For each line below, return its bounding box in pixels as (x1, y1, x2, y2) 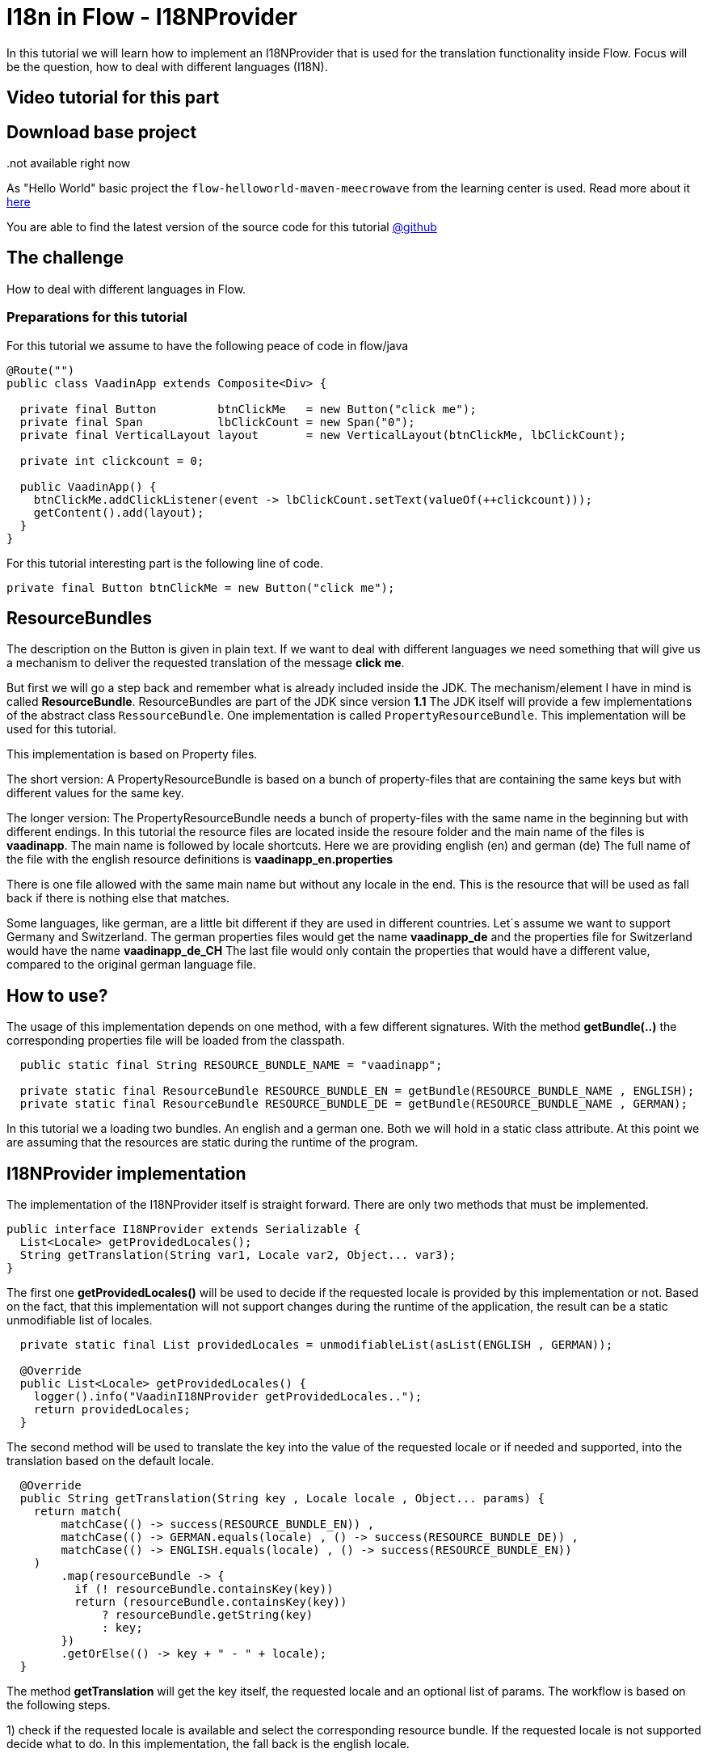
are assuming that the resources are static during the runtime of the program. (6, 1135, 419, 1150)
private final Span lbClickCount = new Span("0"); (19, 415, 415, 429)
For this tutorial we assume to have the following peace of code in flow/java (6, 338, 409, 353)
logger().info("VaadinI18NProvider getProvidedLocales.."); (33, 1390, 423, 1404)
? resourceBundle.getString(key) (102, 1608, 314, 1622)
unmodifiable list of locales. (6, 1313, 153, 1328)
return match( (33, 1505, 123, 1518)
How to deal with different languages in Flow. (6, 281, 246, 296)
